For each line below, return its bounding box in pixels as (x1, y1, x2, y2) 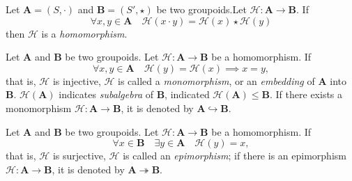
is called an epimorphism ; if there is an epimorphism (123, 148, 346, 163)
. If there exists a (270, 87, 343, 102)
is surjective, (52, 148, 106, 163)
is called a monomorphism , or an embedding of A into (118, 73, 346, 88)
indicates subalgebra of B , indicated (59, 87, 210, 102)
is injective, (52, 73, 101, 88)
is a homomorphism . (41, 26, 128, 40)
